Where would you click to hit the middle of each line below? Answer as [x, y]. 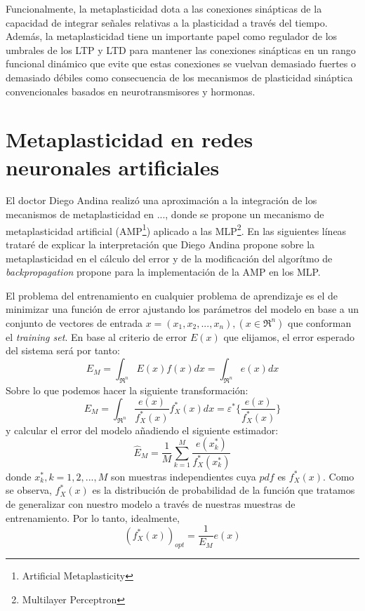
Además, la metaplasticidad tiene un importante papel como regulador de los [172, 36]
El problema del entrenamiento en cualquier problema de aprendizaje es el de [172, 295]
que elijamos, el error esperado [289, 336]
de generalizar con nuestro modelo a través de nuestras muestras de [151, 504]
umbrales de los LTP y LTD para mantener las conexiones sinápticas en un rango [181, 49]
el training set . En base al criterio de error [97, 336]
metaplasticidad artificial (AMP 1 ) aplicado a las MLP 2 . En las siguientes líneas [176, 229]
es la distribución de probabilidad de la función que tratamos [224, 490]
